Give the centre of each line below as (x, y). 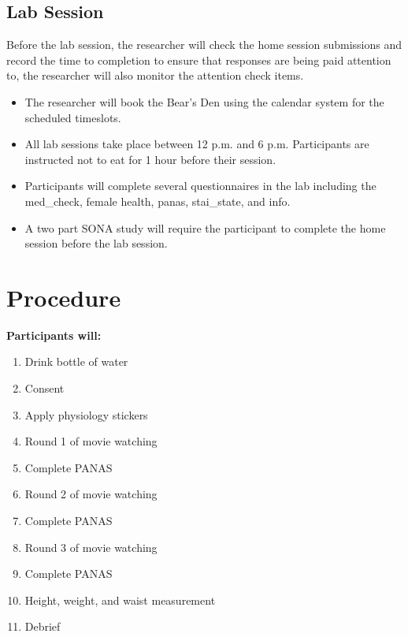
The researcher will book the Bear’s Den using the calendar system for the (204, 101)
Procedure (64, 297)
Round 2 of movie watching (91, 494)
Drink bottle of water (76, 361)
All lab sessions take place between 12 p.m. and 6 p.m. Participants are (197, 144)
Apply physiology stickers (86, 414)
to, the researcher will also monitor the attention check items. (155, 75)
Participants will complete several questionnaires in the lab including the (200, 186)
